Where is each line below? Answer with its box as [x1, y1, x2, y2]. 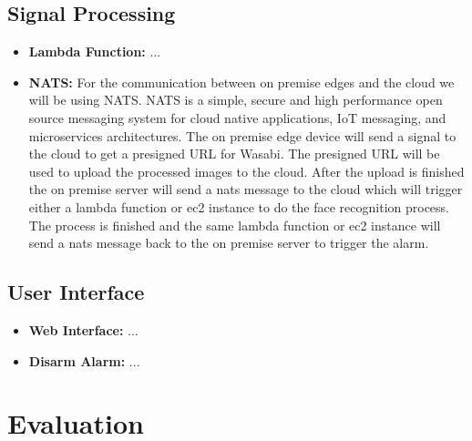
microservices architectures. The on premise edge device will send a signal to [28, 126, 457, 145]
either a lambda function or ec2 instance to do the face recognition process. [28, 197, 449, 216]
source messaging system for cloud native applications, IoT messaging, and [28, 108, 446, 127]
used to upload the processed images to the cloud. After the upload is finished [28, 161, 465, 180]
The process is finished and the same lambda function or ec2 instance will [28, 215, 441, 234]
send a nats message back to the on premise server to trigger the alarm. [28, 233, 429, 252]
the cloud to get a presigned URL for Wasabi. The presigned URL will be [28, 144, 440, 163]
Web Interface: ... [28, 320, 139, 339]
